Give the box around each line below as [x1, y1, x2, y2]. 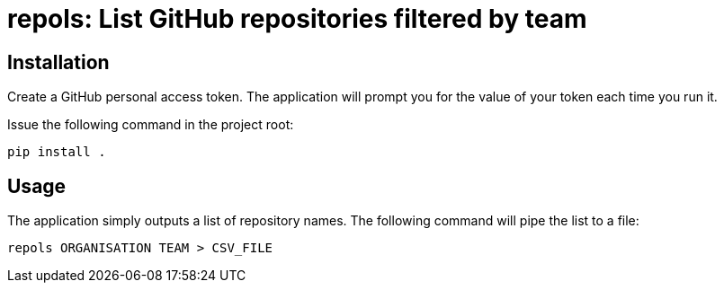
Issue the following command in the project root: [7, 117, 294, 133]
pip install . [7, 145, 106, 160]
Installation [7, 50, 110, 74]
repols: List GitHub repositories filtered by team [7, 4, 587, 34]
